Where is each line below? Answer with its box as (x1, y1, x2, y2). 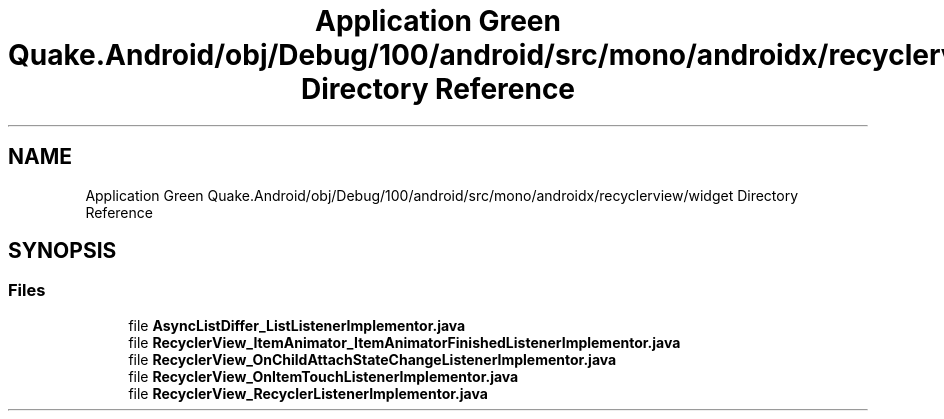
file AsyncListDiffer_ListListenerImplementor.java (128, 316, 466, 334)
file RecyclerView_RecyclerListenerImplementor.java (128, 384, 488, 402)
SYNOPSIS (8, 238, 117, 264)
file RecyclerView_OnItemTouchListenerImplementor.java (128, 367, 519, 385)
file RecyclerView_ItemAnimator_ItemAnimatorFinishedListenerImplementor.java (128, 333, 681, 351)
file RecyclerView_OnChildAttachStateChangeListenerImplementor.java (128, 350, 617, 368)
